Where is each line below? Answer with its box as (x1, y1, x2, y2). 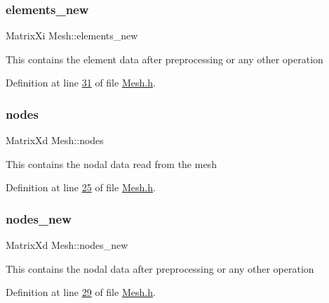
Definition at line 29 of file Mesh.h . (6, 285, 156, 299)
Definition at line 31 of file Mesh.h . (6, 75, 156, 90)
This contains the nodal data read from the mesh (6, 156, 217, 171)
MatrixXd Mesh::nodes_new (6, 238, 128, 252)
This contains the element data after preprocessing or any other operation (6, 51, 323, 66)
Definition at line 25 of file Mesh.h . (6, 180, 156, 195)
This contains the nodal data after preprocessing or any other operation (6, 261, 314, 276)
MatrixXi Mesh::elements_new (6, 28, 138, 43)
